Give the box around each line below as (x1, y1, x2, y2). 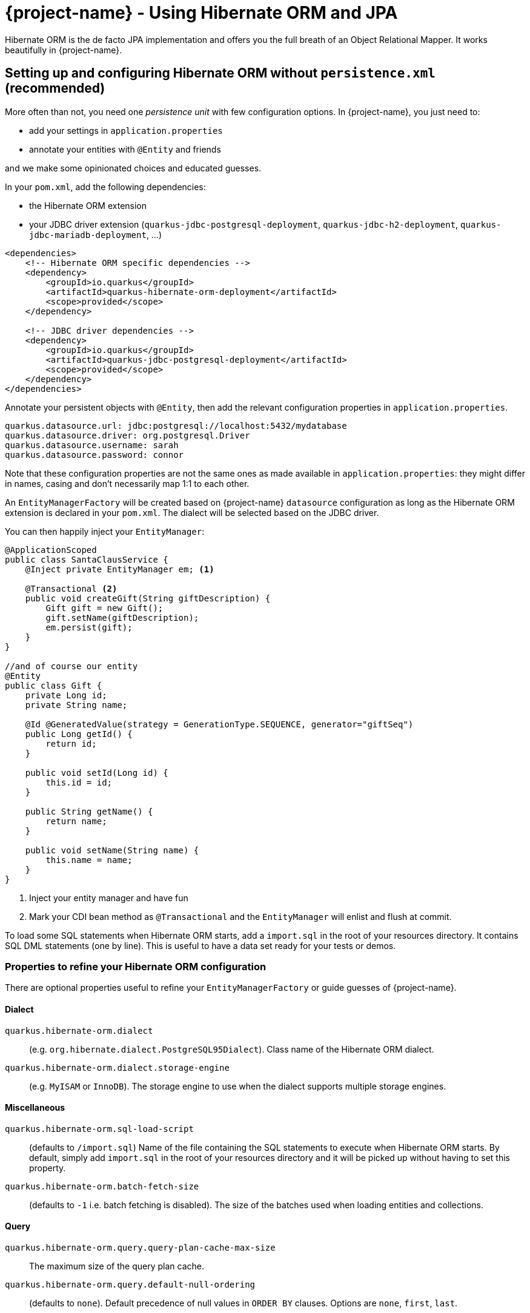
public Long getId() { (25, 729, 133, 739)
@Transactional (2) (25, 583, 118, 594)
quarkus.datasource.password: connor (5, 449, 184, 460)
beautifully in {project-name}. (5, 44, 122, 55)
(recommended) (5, 81, 105, 96)
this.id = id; (45, 777, 113, 787)
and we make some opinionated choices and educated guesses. (5, 162, 262, 173)
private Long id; (25, 690, 107, 700)
